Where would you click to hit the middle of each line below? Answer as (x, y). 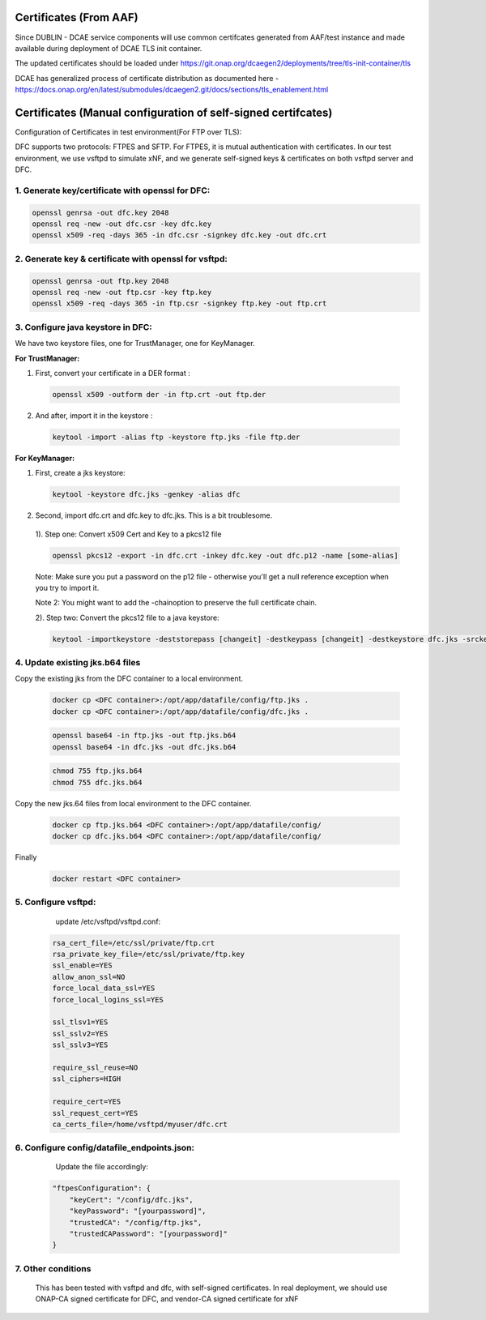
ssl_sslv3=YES (80, 1045)
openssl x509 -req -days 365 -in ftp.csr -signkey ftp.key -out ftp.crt (179, 303)
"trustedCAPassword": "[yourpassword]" (149, 1233)
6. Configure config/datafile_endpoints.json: (104, 1148)
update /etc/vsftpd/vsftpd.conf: (108, 921)
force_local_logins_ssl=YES (108, 1000)
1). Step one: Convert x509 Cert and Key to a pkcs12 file (128, 534)
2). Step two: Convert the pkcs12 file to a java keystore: (127, 617)
